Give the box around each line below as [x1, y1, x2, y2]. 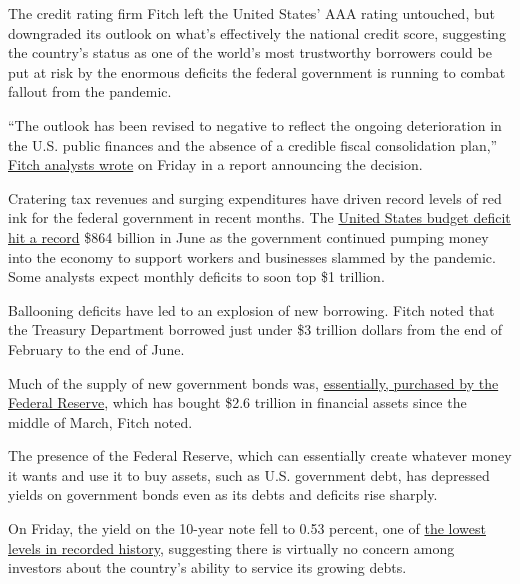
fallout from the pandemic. [8, 81, 172, 102]
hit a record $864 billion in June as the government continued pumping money [8, 226, 489, 247]
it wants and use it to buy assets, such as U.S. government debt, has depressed [8, 464, 490, 485]
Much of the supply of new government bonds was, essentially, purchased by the [8, 372, 499, 393]
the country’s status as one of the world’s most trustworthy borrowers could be [8, 42, 492, 63]
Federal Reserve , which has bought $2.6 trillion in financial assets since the [8, 392, 467, 413]
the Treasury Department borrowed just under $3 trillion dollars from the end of [8, 319, 502, 340]
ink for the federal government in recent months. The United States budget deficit [8, 207, 511, 228]
